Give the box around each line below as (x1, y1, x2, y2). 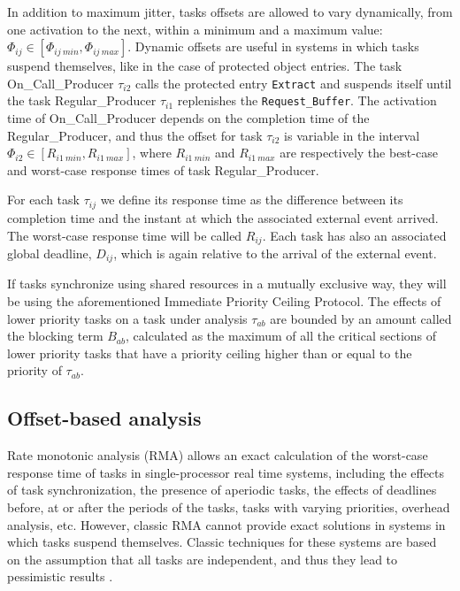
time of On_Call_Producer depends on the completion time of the (7, 109, 370, 127)
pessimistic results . (7, 567, 113, 586)
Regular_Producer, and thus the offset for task (7, 126, 263, 144)
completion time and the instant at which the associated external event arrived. (7, 208, 439, 226)
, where (132, 143, 172, 162)
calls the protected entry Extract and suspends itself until (135, 73, 452, 92)
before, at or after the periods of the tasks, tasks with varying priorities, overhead (7, 497, 450, 516)
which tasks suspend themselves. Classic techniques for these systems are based (7, 533, 437, 551)
